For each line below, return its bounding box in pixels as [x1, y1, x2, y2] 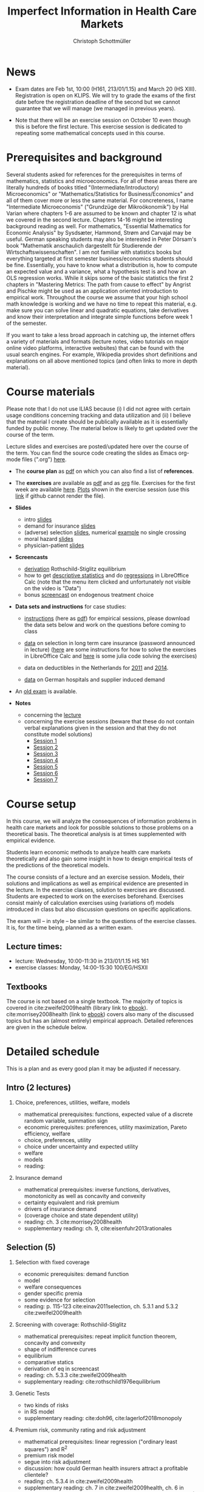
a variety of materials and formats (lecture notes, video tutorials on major [6, 338, 189, 345]
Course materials [6, 385, 95, 399]
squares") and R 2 [24, 1444, 68, 1452]
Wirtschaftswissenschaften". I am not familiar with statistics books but [6, 248, 182, 256]
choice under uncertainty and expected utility [24, 1143, 138, 1150]
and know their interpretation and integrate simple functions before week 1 [6, 313, 193, 320]
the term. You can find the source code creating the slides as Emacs [6, 449, 177, 456]
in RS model [24, 1407, 55, 1415]
